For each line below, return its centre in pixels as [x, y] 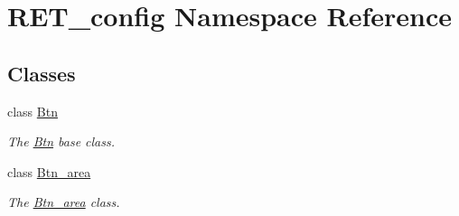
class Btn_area [49, 171]
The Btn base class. [61, 141]
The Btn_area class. [64, 202]
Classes [42, 73]
